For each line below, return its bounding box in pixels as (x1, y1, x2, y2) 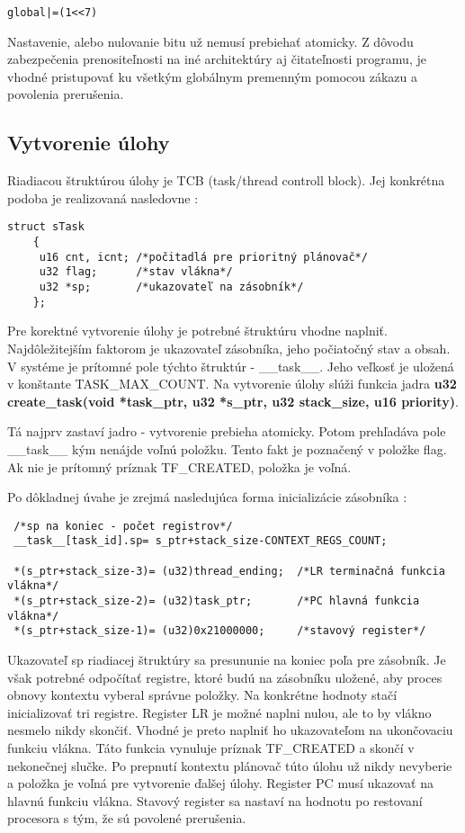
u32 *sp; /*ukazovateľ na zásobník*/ (39, 281, 304, 294)
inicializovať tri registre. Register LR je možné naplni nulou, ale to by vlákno (7, 703, 432, 721)
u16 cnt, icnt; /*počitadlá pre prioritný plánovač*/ (39, 250, 368, 264)
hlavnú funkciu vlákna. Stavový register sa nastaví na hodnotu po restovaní (7, 791, 423, 810)
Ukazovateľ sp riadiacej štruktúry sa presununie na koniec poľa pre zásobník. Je (7, 649, 446, 668)
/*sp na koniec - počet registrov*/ (13, 519, 233, 533)
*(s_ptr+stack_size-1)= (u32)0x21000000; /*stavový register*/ (13, 624, 426, 638)
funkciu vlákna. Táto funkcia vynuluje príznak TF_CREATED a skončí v (7, 738, 415, 757)
